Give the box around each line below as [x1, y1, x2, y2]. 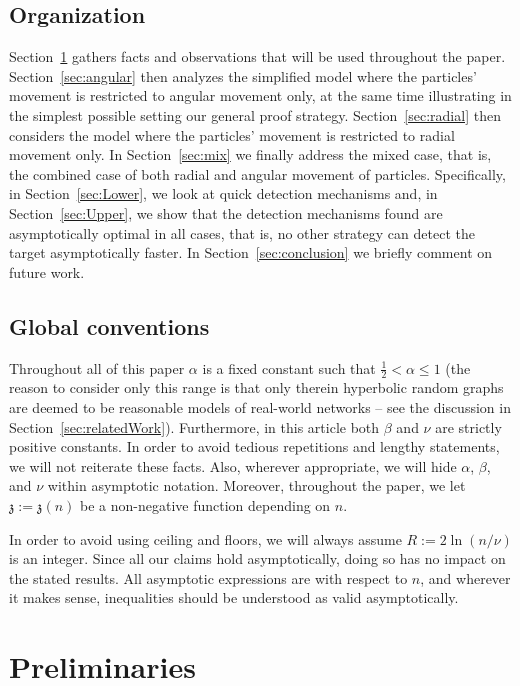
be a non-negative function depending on [80, 494, 331, 515]
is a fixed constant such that [202, 357, 376, 378]
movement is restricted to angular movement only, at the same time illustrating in [9, 85, 512, 106]
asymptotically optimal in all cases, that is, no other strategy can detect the [9, 222, 475, 243]
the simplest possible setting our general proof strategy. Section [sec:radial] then [9, 104, 501, 125]
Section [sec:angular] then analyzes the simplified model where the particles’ [9, 65, 477, 86]
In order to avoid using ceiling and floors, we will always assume [9, 528, 402, 549]
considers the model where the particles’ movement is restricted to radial [9, 124, 455, 145]
